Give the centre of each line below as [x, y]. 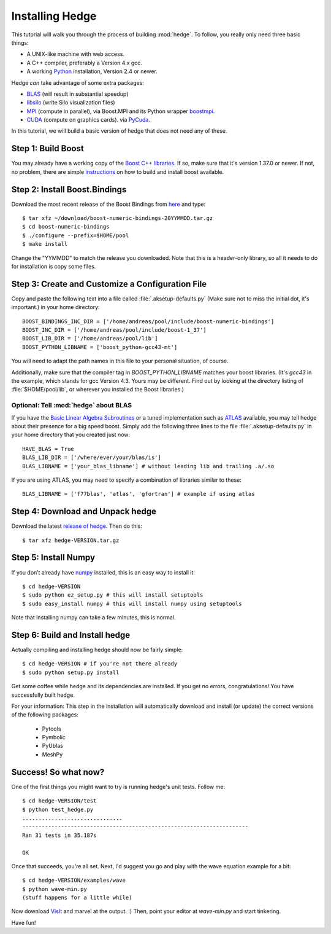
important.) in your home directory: [56, 307]
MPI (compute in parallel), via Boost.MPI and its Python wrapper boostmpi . [121, 111]
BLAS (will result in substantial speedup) [78, 94]
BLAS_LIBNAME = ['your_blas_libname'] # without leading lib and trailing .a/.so [148, 466]
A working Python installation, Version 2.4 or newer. [92, 71]
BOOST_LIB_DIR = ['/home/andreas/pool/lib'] [90, 339]
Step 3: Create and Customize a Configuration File [109, 284]
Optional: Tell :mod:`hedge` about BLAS [71, 406]
